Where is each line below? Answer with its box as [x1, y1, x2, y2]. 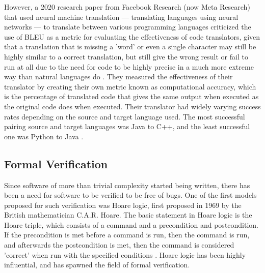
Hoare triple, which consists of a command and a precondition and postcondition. [4, 219, 259, 230]
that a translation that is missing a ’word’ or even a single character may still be [4, 41, 256, 52]
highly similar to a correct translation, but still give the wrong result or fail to [4, 51, 248, 62]
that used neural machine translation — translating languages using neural [4, 11, 238, 22]
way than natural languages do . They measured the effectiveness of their [4, 71, 233, 82]
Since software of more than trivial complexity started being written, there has [4, 179, 250, 190]
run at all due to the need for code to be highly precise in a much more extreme [4, 61, 254, 72]
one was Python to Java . [4, 131, 84, 141]
